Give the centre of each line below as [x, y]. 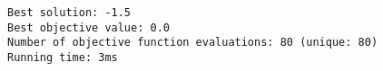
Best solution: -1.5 [69, 13]
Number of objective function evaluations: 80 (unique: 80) [193, 43]
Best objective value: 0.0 [88, 27]
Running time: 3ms [63, 57]
